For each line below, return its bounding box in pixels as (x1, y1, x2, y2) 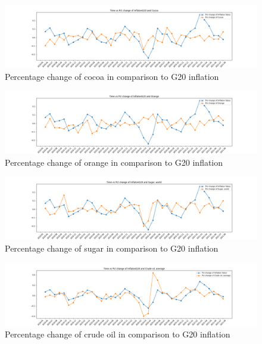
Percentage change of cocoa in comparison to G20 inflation (5, 70, 219, 82)
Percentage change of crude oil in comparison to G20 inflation (5, 328, 230, 340)
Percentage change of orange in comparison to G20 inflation (5, 156, 223, 168)
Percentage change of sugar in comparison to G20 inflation (5, 241, 219, 254)
